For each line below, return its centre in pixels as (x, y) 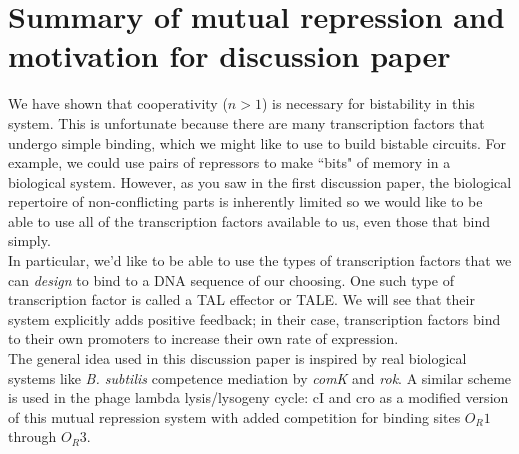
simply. (29, 240)
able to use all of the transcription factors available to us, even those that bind (249, 220)
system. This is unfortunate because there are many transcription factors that (246, 122)
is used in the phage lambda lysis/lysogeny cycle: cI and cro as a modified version (258, 397)
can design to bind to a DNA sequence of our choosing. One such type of (231, 279)
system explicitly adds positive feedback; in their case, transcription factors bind (254, 318)
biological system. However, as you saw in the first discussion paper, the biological (260, 181)
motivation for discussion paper (229, 55)
